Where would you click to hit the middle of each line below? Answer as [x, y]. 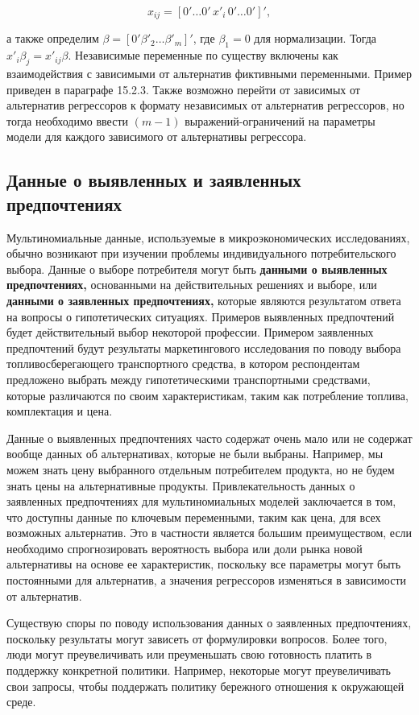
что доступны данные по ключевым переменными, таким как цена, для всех [194, 517]
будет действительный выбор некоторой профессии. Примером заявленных [190, 332]
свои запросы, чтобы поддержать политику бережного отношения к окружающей [205, 686]
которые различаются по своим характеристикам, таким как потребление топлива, [207, 395]
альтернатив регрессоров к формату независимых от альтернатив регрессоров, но [205, 105]
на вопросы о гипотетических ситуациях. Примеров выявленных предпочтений [201, 316]
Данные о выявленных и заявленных [154, 180]
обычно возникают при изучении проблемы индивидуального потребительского [201, 253]
